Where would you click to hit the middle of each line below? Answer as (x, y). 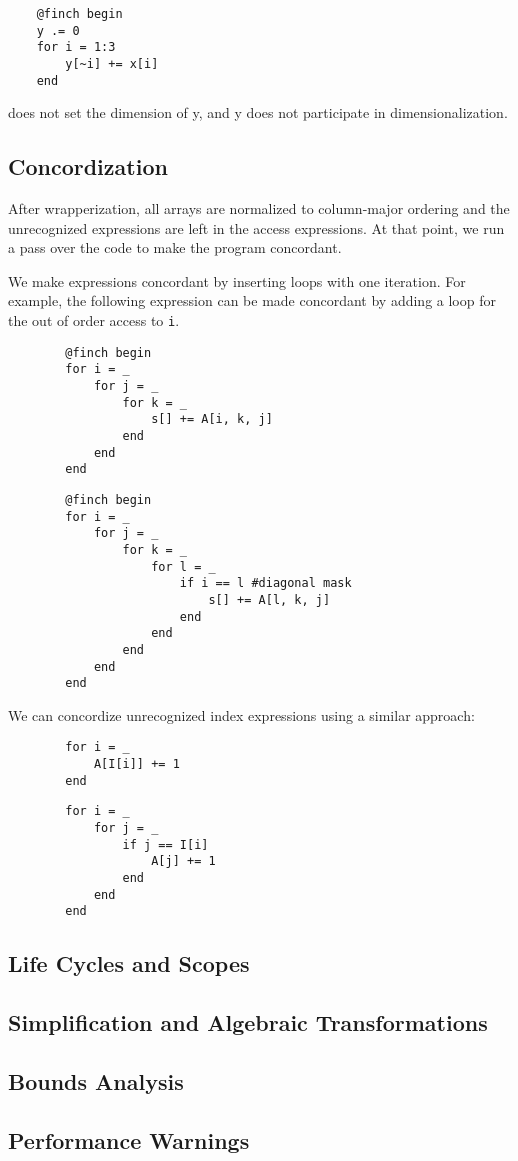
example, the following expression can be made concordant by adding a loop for (252, 300)
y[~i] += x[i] (112, 63)
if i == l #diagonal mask (265, 583)
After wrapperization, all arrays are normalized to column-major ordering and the (259, 208)
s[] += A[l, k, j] (269, 599)
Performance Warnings (129, 1139)
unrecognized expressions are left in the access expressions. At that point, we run (256, 227)
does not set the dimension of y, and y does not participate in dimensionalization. (258, 112)
